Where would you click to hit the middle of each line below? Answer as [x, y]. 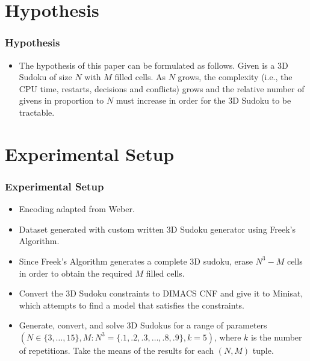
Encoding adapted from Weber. [77, 209]
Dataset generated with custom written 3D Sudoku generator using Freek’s [157, 229]
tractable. [37, 112]
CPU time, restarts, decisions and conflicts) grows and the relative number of [162, 88]
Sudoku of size [45, 77]
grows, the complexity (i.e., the [235, 77]
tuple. [263, 350]
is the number [277, 337]
